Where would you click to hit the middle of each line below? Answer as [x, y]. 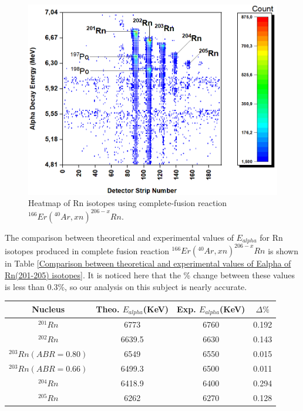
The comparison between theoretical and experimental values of [119, 237]
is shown [283, 250]
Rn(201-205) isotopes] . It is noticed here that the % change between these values [150, 275]
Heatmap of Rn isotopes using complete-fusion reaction [128, 203]
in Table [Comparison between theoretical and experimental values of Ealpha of [148, 263]
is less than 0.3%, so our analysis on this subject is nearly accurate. [126, 286]
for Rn [271, 237]
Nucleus [48, 309]
